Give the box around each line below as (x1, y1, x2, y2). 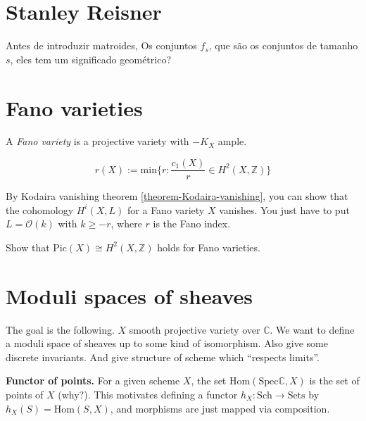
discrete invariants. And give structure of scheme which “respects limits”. (6, 349, 320, 364)
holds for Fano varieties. (157, 239, 260, 254)
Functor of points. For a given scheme (6, 373, 180, 388)
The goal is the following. (6, 322, 115, 337)
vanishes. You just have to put (219, 202, 350, 217)
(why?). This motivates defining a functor (58, 387, 238, 401)
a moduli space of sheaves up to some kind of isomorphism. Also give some (6, 336, 328, 351)
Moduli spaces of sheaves (6, 281, 253, 310)
